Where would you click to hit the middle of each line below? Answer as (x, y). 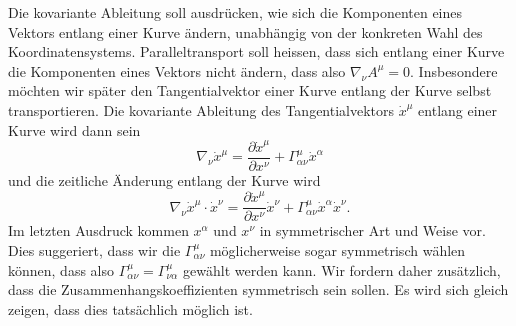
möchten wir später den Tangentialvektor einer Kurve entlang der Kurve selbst (250, 90)
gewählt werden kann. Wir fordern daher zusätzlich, (342, 269)
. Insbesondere (454, 70)
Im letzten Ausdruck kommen (98, 230)
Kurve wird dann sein (74, 129)
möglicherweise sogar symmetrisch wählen (337, 249)
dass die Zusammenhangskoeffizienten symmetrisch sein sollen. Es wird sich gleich (258, 289)
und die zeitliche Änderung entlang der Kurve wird (164, 179)
